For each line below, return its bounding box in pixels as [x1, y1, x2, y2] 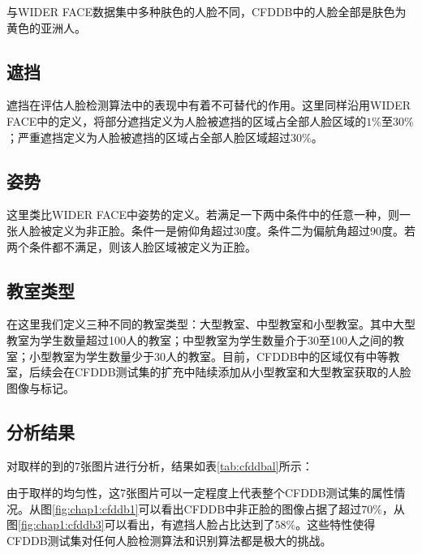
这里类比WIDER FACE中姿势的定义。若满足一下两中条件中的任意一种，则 [6, 206, 399, 223]
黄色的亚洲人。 [6, 19, 86, 36]
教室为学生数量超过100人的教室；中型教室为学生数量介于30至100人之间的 [6, 331, 393, 348]
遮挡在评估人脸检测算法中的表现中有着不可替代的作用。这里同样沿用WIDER [6, 97, 411, 114]
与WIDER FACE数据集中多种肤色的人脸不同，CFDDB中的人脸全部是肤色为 [6, 3, 407, 19]
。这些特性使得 [295, 516, 376, 533]
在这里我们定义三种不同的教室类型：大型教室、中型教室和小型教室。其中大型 [6, 316, 416, 333]
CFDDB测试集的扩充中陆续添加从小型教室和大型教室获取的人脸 [74, 363, 411, 380]
